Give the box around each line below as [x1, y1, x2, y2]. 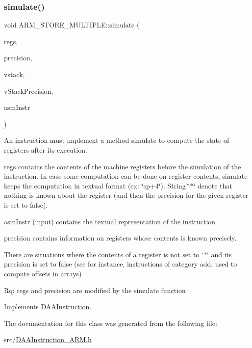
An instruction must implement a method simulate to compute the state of [4, 135, 229, 145]
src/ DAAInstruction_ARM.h [4, 334, 92, 345]
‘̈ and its [206, 249, 232, 259]
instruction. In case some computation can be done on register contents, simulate [4, 171, 248, 181]
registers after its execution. [4, 144, 87, 155]
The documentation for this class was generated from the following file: [4, 318, 217, 328]
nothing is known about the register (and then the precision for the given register [4, 190, 249, 200]
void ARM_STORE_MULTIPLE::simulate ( [4, 20, 140, 30]
